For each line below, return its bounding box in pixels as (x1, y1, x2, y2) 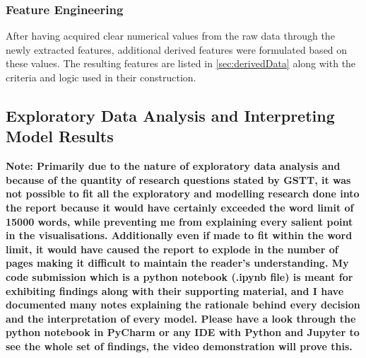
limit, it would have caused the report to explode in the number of (6, 241, 338, 256)
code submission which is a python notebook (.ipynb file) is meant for (6, 269, 353, 284)
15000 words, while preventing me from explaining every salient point (6, 214, 353, 229)
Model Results (6, 125, 114, 147)
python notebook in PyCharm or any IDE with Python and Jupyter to (6, 325, 360, 340)
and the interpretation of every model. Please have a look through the (6, 311, 356, 325)
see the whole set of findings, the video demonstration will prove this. (6, 338, 353, 353)
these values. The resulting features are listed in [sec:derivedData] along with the (6, 56, 356, 71)
